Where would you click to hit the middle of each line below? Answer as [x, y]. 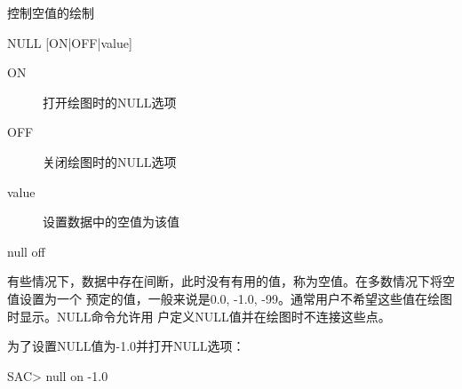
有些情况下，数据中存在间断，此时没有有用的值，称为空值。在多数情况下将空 [231, 281]
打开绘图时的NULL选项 [110, 102]
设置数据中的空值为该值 [111, 222]
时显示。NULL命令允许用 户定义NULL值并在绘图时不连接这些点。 [199, 316]
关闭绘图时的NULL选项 [110, 161]
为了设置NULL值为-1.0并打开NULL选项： [126, 346]
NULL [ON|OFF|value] [70, 42]
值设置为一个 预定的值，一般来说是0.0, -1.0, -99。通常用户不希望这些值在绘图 [230, 298]
